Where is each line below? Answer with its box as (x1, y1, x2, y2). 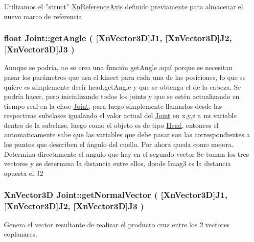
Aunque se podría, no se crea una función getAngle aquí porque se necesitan (4, 62, 233, 73)
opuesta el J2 (4, 168, 44, 178)
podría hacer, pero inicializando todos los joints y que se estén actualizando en (4, 91, 240, 101)
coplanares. (4, 229, 37, 239)
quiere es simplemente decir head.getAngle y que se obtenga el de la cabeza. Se (4, 81, 241, 92)
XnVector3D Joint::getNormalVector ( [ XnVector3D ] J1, (4, 189, 228, 201)
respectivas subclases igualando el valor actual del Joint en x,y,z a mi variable (4, 110, 237, 121)
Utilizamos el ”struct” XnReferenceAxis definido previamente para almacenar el (4, 1, 243, 11)
